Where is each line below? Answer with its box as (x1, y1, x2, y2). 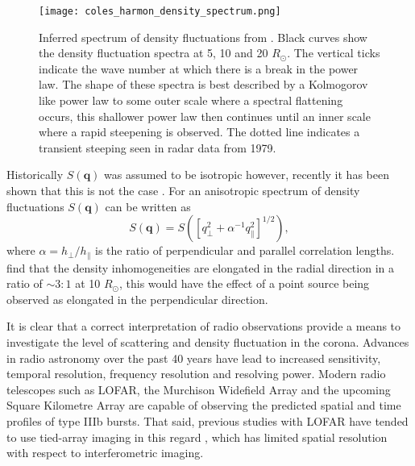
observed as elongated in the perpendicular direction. (6, 290, 268, 307)
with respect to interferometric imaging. (6, 444, 204, 461)
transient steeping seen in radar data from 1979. (39, 139, 276, 156)
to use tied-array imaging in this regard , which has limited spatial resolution (6, 428, 388, 445)
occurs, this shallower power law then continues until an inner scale (39, 107, 371, 124)
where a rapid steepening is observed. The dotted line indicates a (39, 123, 360, 140)
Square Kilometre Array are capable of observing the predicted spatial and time (6, 397, 401, 414)
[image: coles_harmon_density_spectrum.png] (39, 6, 281, 17)
